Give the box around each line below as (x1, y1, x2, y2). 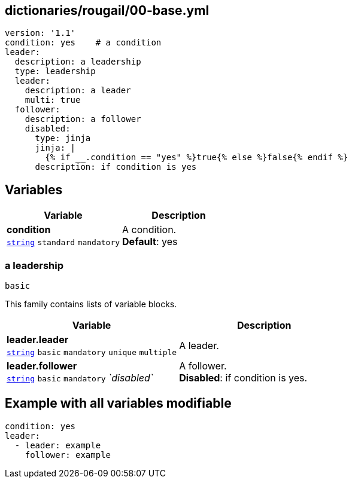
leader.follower (7, 360, 77, 372)
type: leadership (14, 66, 96, 77)
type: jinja (35, 133, 91, 143)
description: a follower (25, 114, 141, 124)
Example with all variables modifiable (5, 396, 232, 411)
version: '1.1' (5, 28, 76, 38)
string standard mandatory (7, 238, 120, 247)
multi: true (25, 95, 81, 105)
